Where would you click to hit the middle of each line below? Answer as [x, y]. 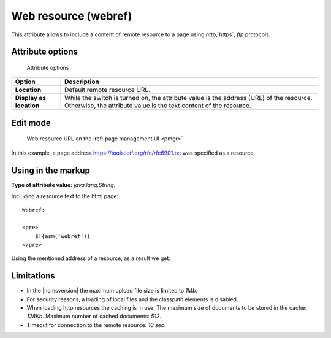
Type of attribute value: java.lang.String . [63, 185]
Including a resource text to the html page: [65, 196]
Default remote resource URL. [107, 90]
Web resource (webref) [72, 16]
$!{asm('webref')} [63, 236]
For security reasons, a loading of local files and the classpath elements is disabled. [132, 299]
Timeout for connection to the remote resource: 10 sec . [96, 325]
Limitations [33, 276]
